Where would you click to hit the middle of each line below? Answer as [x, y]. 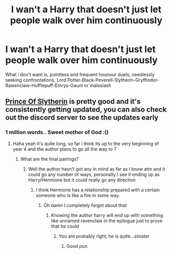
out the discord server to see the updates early [82, 117]
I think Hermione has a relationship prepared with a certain [98, 190]
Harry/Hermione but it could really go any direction [82, 180]
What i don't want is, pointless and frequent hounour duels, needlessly [80, 74]
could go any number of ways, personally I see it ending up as [94, 174]
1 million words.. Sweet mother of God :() [57, 132]
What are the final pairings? [50, 159]
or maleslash [98, 85]
